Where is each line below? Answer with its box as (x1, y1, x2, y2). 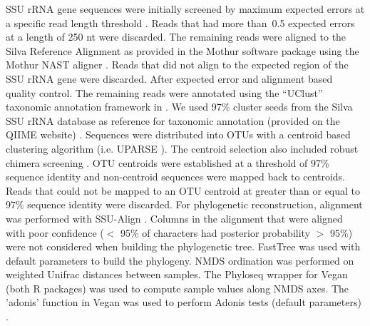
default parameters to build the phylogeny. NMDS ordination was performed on (6, 253, 354, 268)
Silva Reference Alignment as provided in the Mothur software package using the (6, 43, 359, 58)
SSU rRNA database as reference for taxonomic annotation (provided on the (6, 113, 340, 128)
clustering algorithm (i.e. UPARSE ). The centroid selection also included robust (6, 141, 359, 156)
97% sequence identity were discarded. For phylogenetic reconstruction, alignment (6, 197, 363, 212)
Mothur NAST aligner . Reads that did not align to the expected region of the (6, 57, 349, 72)
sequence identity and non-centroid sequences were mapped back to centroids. (6, 169, 345, 184)
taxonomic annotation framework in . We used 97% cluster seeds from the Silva (6, 99, 353, 114)
